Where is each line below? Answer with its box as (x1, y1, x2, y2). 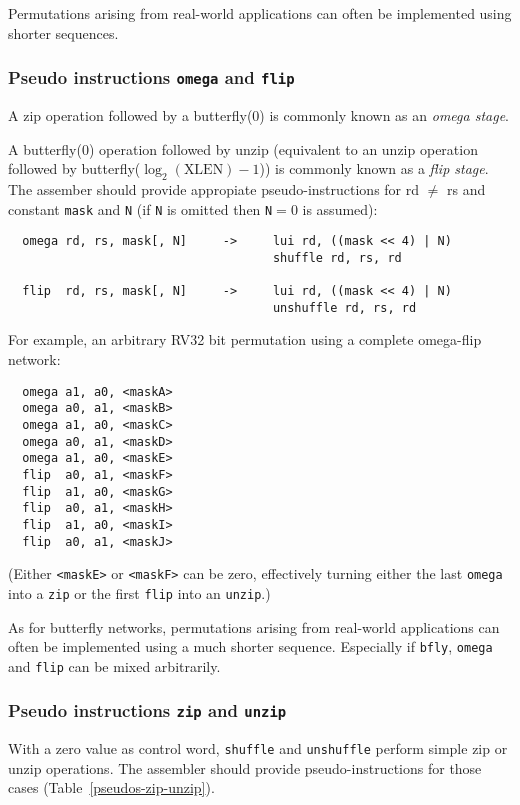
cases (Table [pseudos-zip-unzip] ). (8, 777, 215, 798)
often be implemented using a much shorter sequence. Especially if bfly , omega (8, 636, 493, 657)
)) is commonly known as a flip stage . (259, 158, 489, 179)
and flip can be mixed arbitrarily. (8, 655, 221, 676)
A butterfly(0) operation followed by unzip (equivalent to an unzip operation (8, 138, 478, 159)
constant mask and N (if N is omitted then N (8, 198, 273, 219)
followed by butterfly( (8, 158, 141, 179)
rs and (447, 178, 486, 199)
